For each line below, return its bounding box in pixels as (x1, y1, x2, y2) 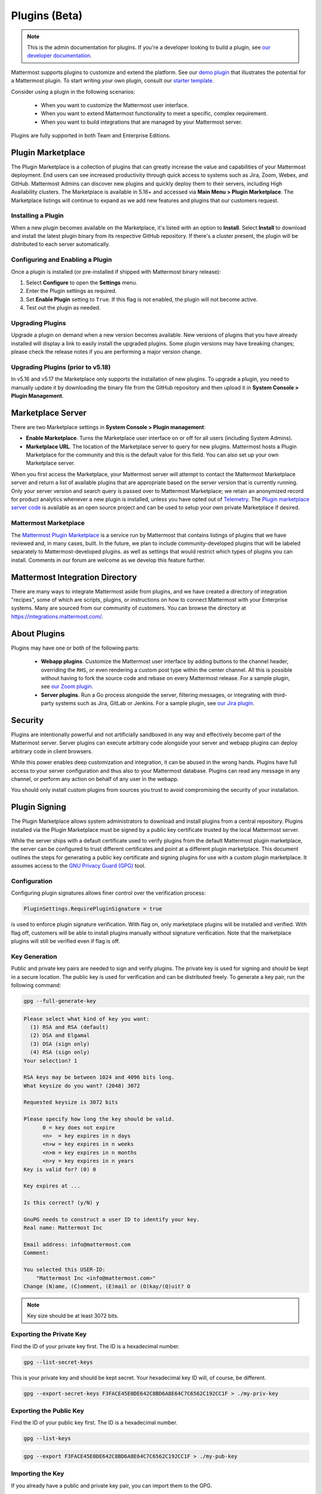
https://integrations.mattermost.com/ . (11, 613, 104, 620)
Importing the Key (11, 1469, 64, 1478)
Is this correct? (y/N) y (23, 1199, 100, 1207)
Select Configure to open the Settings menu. (26, 278, 138, 286)
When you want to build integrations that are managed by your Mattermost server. (41, 118, 243, 125)
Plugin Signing (11, 802, 67, 812)
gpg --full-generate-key (23, 997, 97, 1004)
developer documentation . (27, 52, 92, 59)
